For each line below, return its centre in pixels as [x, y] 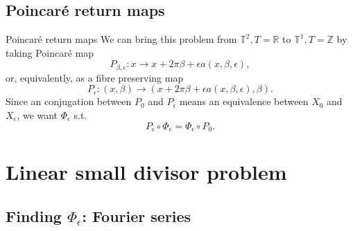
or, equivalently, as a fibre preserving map [95, 77]
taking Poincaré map [50, 52]
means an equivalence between [244, 101]
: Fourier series [137, 215]
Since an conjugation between [69, 101]
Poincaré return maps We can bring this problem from [121, 39]
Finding [34, 215]
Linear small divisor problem [146, 172]
